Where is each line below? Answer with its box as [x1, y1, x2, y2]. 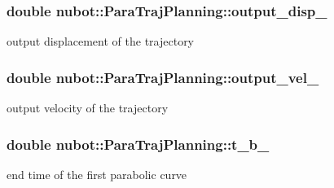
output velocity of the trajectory [7, 99, 169, 116]
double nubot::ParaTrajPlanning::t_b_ [7, 133, 270, 154]
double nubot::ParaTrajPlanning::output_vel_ [7, 67, 319, 87]
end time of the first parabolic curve [7, 165, 187, 182]
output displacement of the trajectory [7, 33, 195, 50]
